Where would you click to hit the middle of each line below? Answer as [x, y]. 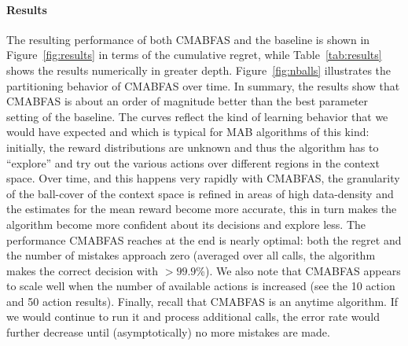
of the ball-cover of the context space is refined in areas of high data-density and [200, 193]
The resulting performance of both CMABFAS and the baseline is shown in [188, 39]
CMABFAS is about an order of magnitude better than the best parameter [187, 101]
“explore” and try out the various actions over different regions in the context [193, 162]
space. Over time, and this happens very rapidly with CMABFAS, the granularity [203, 178]
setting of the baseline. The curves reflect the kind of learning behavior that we [197, 116]
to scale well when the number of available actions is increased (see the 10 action [201, 286]
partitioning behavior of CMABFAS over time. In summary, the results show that [203, 85]
